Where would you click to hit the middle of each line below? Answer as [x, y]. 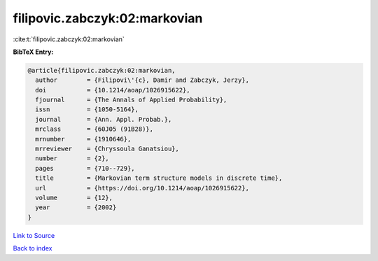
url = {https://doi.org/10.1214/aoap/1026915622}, [142, 188]
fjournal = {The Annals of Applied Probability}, [131, 100]
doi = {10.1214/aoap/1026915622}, [113, 90]
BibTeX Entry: [33, 52]
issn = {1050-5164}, [87, 110]
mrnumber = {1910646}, [83, 139]
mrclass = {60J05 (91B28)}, [94, 129]
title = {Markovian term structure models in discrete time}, [159, 178]
